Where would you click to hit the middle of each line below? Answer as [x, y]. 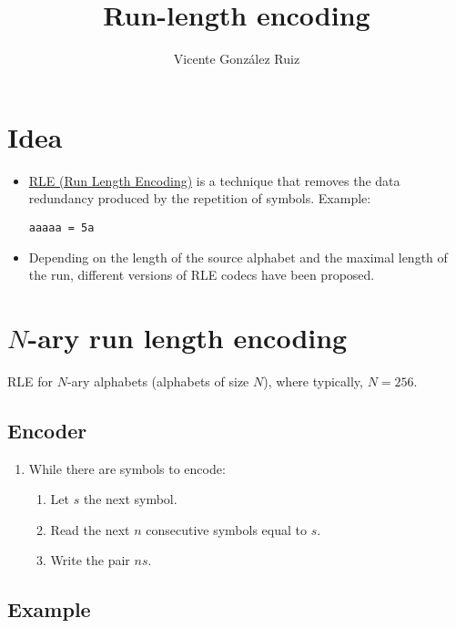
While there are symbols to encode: [127, 468]
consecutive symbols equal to [227, 529]
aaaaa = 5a [61, 227]
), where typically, [313, 381]
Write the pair [90, 560]
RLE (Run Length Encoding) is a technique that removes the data [214, 180]
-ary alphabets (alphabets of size [158, 381]
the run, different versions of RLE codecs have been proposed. [202, 275]
